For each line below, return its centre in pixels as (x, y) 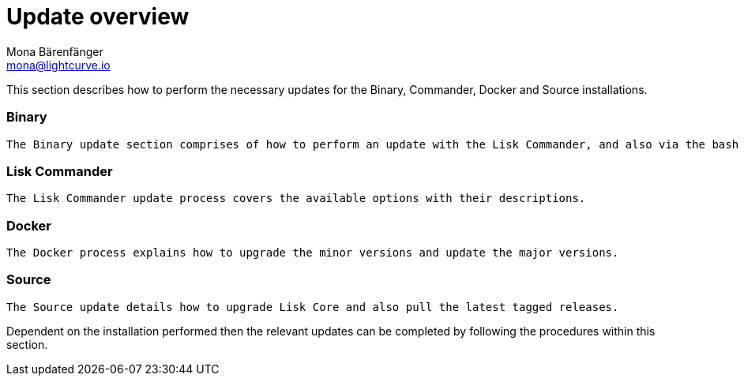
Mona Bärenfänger (55, 51)
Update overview (98, 17)
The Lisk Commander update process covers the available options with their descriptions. (296, 198)
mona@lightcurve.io (58, 65)
